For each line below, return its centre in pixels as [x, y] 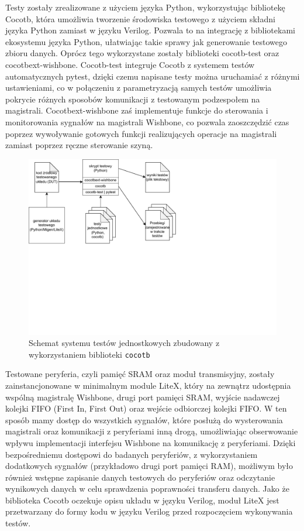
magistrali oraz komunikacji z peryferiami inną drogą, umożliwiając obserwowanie [152, 431]
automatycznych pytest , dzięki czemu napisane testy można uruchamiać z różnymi [153, 76]
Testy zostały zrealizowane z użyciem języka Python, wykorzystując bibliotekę [145, 7]
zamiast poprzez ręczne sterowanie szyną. [79, 145]
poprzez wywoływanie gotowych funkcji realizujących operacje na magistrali [141, 133]
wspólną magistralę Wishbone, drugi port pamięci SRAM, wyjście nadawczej [143, 397]
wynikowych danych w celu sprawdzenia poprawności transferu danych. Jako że [147, 489]
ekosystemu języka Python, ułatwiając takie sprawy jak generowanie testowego [146, 41]
